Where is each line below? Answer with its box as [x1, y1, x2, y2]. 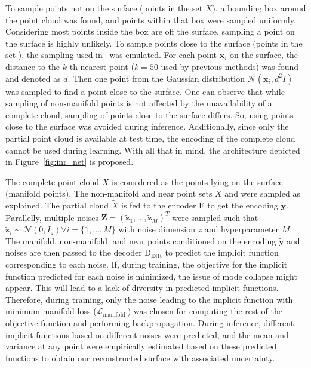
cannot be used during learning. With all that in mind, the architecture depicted [5, 143, 300, 156]
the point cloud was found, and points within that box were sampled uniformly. [5, 13, 296, 26]
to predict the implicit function [165, 246, 279, 259]
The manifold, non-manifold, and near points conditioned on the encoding [5, 234, 276, 247]
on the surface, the [230, 48, 298, 61]
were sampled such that [172, 211, 258, 223]
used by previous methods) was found [161, 60, 299, 72]
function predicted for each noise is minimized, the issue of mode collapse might [5, 269, 297, 282]
